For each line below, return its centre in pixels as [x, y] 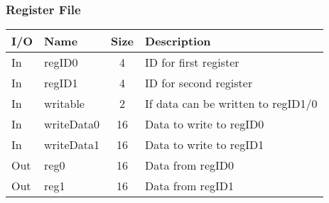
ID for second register [199, 83]
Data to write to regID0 [205, 124]
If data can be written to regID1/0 [231, 104]
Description [178, 41]
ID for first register [192, 62]
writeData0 [72, 124]
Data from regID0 [189, 165]
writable [64, 104]
